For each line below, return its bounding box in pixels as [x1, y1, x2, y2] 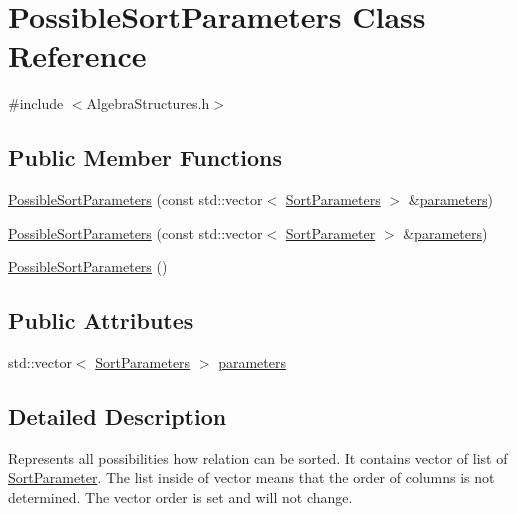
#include [8, 93, 64, 114]
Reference [8, 35, 147, 76]
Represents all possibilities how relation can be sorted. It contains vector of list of [8, 447, 508, 468]
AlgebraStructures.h [86, 93, 210, 114]
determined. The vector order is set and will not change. [8, 487, 353, 508]
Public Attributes [8, 305, 194, 336]
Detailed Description [8, 401, 227, 432]
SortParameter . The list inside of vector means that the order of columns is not [8, 467, 495, 488]
